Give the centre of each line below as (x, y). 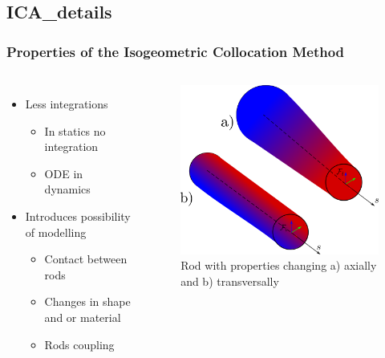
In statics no (75, 130)
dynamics (67, 189)
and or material (83, 317)
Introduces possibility (78, 216)
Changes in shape (87, 301)
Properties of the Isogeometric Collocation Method (176, 51)
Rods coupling (79, 344)
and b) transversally (230, 281)
